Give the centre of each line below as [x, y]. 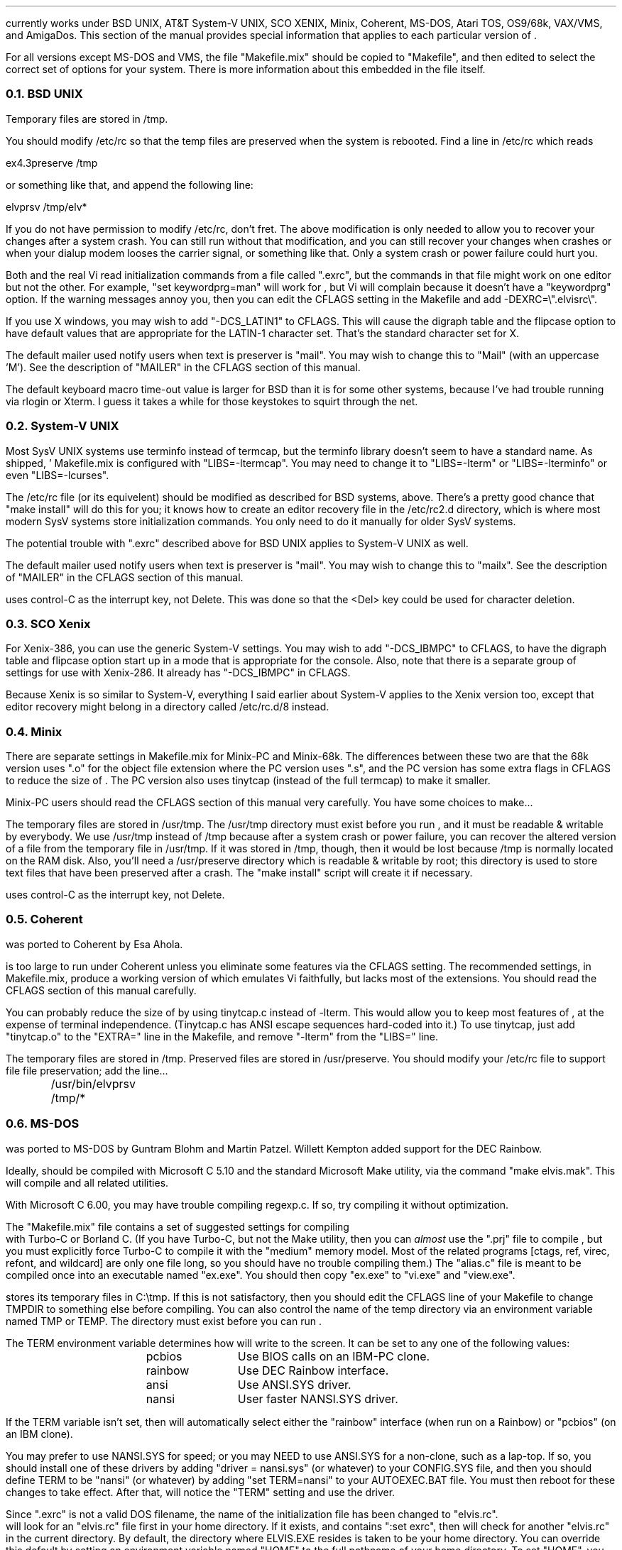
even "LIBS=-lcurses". [58, 475]
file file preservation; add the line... [87, 1070]
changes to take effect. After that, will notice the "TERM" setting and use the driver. [201, 1492]
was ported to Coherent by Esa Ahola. [94, 944]
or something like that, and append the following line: [130, 185]
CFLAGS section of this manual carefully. [101, 990]
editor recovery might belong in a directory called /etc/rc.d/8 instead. [168, 707]
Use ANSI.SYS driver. [294, 1384]
